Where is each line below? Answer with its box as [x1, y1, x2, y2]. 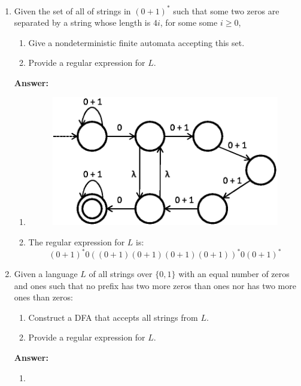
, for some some [160, 16, 218, 29]
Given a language [14, 268, 78, 279]
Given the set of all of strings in [14, 4, 131, 17]
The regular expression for [28, 235, 125, 248]
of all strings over [89, 268, 153, 279]
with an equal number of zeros [178, 268, 290, 279]
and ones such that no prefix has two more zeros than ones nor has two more [14, 279, 296, 291]
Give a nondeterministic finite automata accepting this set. [28, 36, 245, 48]
